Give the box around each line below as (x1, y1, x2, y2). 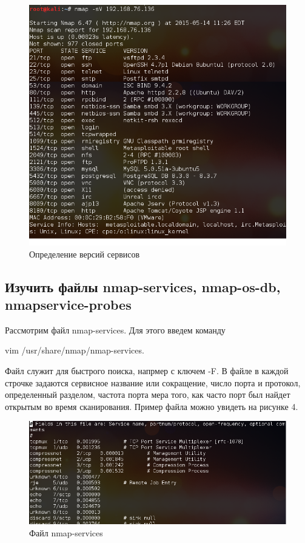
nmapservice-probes (5, 295, 132, 313)
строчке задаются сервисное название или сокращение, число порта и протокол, (5, 376, 301, 389)
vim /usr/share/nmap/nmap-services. (5, 344, 144, 357)
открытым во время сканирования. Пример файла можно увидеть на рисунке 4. (5, 400, 298, 412)
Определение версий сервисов (29, 247, 140, 260)
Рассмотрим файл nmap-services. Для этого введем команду (5, 323, 226, 336)
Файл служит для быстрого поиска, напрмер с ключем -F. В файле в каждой (5, 364, 289, 377)
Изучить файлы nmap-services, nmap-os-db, (5, 277, 281, 296)
